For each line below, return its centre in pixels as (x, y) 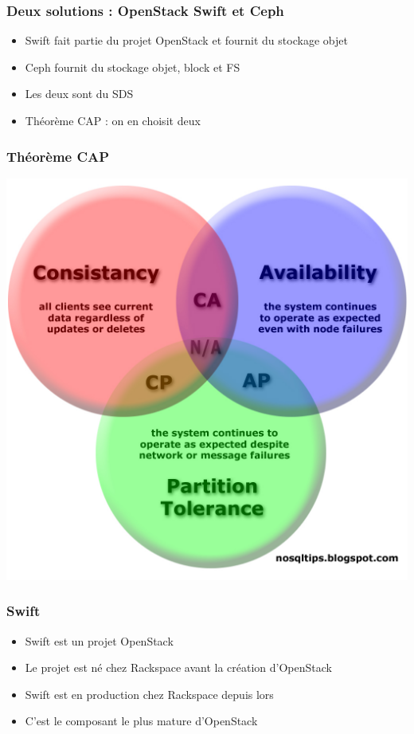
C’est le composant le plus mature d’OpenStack (141, 721)
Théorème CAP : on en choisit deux (113, 120)
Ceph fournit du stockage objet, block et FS (133, 67)
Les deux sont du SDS (79, 94)
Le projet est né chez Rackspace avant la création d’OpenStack (178, 667)
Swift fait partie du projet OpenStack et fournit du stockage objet (186, 40)
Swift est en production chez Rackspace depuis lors (149, 694)
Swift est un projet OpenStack (99, 640)
